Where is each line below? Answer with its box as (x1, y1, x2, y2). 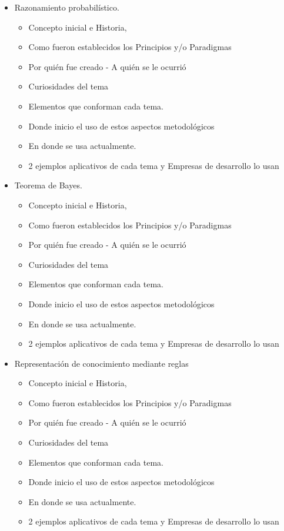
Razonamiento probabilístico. (14, 1, 119, 13)
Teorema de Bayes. (14, 179, 82, 191)
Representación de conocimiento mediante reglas (14, 357, 189, 369)
